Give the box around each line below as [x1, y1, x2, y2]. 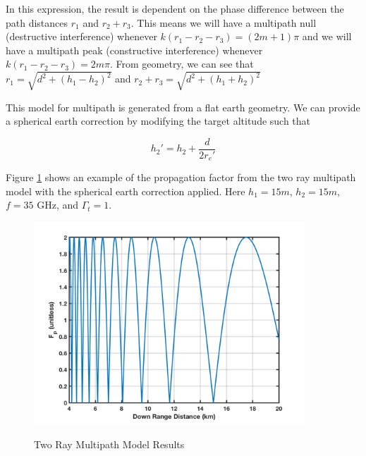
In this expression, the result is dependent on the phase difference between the [6, 1, 344, 16]
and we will [302, 29, 352, 44]
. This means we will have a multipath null [130, 15, 317, 30]
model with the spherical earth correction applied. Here [6, 183, 245, 198]
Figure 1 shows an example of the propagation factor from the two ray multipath [6, 170, 356, 185]
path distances [6, 15, 68, 30]
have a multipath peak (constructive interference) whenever [6, 42, 263, 57]
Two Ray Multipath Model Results [34, 437, 185, 452]
